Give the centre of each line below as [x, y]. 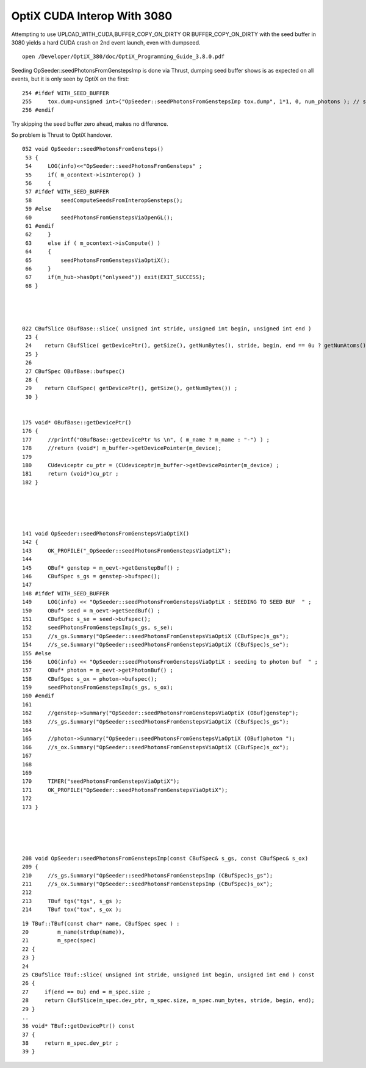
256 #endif [38, 110]
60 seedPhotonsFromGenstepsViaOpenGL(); [99, 217]
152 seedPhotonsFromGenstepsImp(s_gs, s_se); [98, 628]
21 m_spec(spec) [59, 941]
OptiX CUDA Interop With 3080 [92, 16]
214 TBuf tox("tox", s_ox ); [72, 910]
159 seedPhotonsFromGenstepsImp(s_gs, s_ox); [98, 688]
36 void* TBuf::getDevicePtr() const [79, 1026]
